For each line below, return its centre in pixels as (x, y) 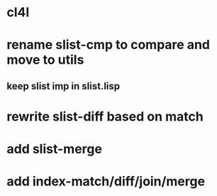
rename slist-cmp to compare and (108, 45)
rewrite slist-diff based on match (105, 116)
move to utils (45, 60)
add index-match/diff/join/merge (106, 181)
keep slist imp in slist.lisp (63, 86)
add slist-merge (54, 149)
